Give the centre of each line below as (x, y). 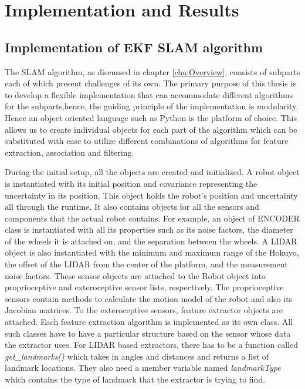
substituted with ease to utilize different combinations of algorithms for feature (147, 141)
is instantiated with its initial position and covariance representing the (131, 183)
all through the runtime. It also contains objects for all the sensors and (132, 207)
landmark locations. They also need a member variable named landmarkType (143, 368)
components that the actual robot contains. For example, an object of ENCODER (152, 218)
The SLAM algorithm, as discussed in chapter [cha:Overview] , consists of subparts (152, 71)
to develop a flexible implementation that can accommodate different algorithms (149, 94)
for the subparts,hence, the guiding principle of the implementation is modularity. (152, 106)
